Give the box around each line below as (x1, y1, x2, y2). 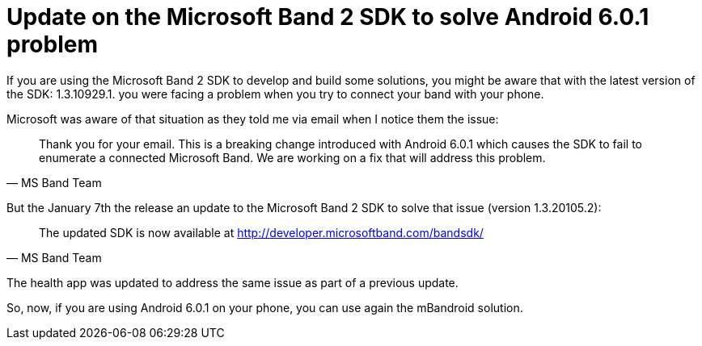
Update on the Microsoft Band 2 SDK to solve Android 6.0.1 (6, 3, 649, 31)
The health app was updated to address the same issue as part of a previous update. (6, 275, 459, 290)
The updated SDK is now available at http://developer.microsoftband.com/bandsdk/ (39, 225, 484, 240)
